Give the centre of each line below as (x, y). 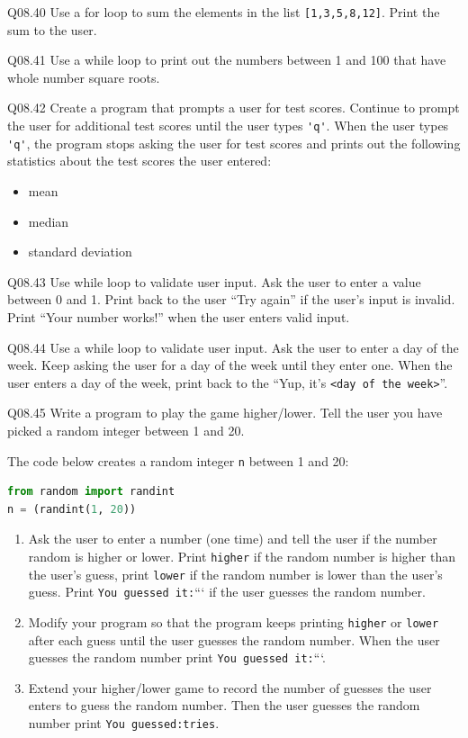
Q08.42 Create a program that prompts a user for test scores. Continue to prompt (234, 108)
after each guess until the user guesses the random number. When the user (234, 639)
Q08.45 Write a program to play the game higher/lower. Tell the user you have (225, 413)
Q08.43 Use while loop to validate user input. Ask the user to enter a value (214, 281)
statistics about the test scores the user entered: (139, 161)
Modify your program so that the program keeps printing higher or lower (234, 621)
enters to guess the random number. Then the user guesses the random (224, 705)
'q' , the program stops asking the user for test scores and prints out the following (234, 143)
